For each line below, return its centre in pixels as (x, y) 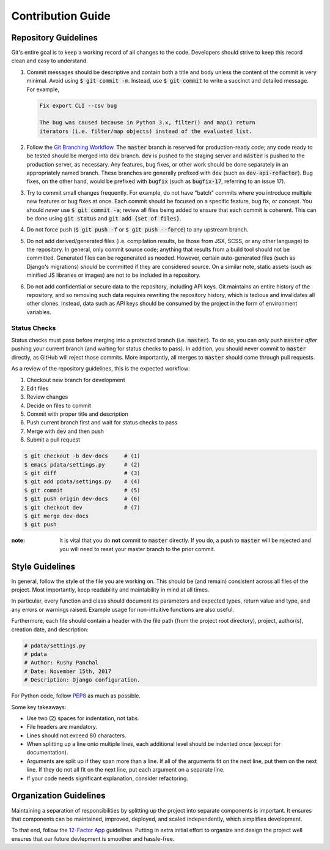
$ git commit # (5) (82, 490)
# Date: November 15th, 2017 (68, 671)
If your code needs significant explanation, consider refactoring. (108, 778)
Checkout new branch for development (76, 380)
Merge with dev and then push (65, 431)
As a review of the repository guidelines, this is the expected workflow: (101, 369)
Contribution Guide (61, 16)
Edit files (38, 388)
